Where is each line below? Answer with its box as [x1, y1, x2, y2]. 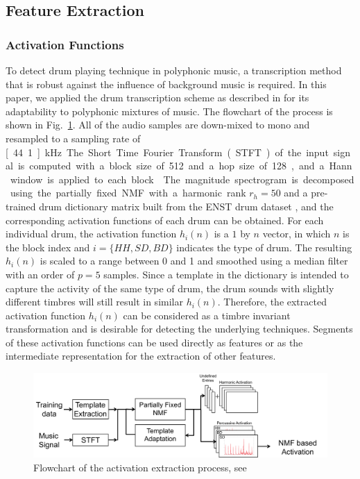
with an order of [6, 267, 75, 281]
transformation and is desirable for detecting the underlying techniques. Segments [6, 321, 353, 336]
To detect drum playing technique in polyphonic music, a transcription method [6, 63, 342, 77]
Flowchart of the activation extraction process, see [33, 460, 247, 474]
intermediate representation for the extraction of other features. [6, 348, 276, 363]
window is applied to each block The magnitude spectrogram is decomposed [10, 171, 354, 186]
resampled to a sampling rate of [6, 131, 141, 145]
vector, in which [262, 226, 331, 241]
